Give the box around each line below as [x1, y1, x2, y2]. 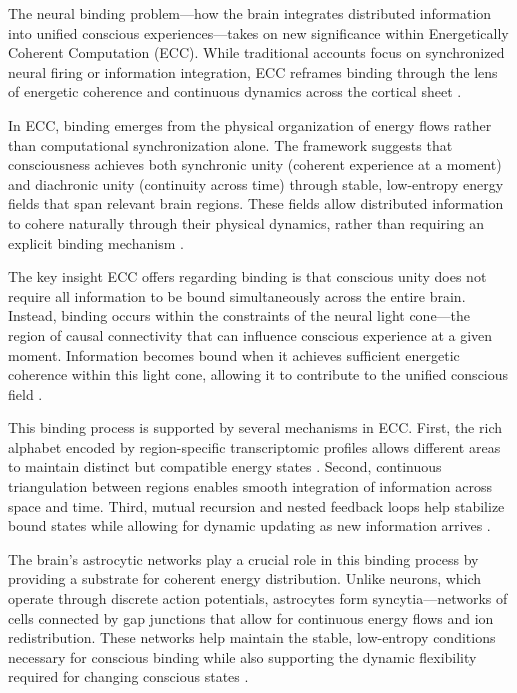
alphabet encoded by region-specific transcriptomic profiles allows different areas [8, 436, 501, 457]
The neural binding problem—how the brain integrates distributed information [8, 3, 492, 23]
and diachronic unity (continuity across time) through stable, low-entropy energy [8, 173, 504, 194]
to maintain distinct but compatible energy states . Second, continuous [8, 456, 442, 477]
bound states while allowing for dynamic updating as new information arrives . [8, 515, 491, 536]
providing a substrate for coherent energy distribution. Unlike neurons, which [8, 568, 482, 589]
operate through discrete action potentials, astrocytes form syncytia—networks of [8, 588, 508, 609]
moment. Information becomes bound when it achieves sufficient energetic [8, 344, 460, 365]
